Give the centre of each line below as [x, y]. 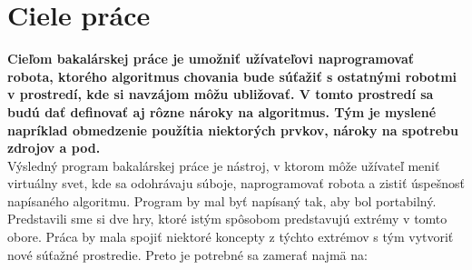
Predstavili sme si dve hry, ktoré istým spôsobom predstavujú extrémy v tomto [227, 219]
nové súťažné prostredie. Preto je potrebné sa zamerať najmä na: [187, 254]
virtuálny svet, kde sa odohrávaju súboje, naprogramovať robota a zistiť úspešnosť [236, 183]
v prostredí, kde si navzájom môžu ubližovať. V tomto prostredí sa [221, 94]
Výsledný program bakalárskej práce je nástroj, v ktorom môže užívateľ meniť [224, 165]
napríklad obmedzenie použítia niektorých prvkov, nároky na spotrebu [233, 130]
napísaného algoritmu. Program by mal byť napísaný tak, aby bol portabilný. [222, 200]
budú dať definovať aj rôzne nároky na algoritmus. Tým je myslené [222, 111]
